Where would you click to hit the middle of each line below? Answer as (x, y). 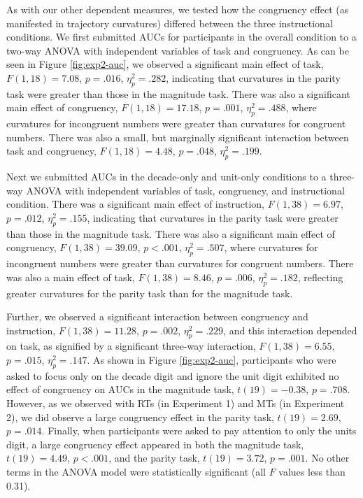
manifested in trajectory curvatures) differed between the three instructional (170, 23)
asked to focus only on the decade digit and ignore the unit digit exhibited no (173, 375)
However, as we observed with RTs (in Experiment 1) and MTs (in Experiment (176, 403)
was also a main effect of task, (71, 277)
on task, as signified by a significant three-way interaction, (131, 346)
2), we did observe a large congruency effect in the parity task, (140, 417)
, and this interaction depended (290, 330)
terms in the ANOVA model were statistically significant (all (136, 472)
